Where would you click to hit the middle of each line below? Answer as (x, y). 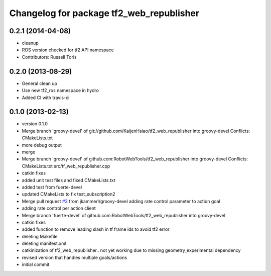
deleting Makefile (40, 236)
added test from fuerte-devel (52, 187)
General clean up (40, 83)
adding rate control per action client (59, 208)
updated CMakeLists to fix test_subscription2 (69, 194)
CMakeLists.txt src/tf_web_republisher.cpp (66, 166)
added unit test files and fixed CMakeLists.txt (69, 180)
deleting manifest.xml (44, 243)
